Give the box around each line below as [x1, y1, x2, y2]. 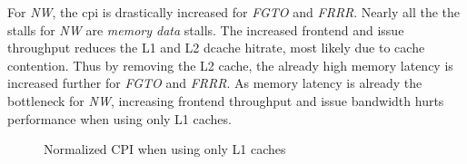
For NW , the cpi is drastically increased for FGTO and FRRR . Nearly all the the [7, 3, 461, 21]
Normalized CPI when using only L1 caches [44, 140, 286, 159]
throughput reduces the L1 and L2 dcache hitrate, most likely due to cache [7, 38, 425, 57]
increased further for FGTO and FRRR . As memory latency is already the [7, 73, 422, 92]
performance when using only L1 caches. [7, 109, 232, 128]
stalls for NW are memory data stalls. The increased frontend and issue [7, 20, 404, 39]
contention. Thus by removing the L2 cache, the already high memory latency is [7, 55, 453, 74]
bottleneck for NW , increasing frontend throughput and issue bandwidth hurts [7, 91, 444, 110]
